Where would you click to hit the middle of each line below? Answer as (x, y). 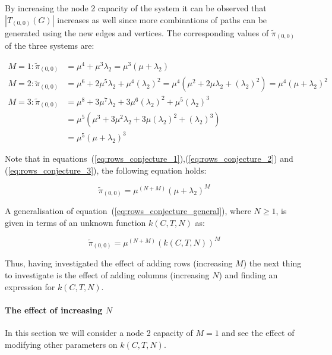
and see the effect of (258, 332)
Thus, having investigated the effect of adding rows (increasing (119, 263)
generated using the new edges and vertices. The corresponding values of (137, 32)
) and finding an (248, 274)
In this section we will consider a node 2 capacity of (99, 332)
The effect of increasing (54, 310)
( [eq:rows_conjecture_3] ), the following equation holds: (106, 170)
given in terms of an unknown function (75, 222)
